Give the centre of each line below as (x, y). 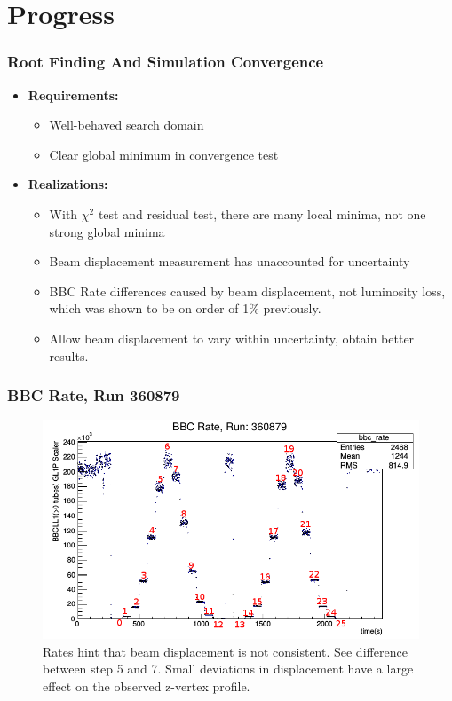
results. (69, 355)
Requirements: (73, 95)
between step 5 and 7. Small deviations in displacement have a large (228, 669)
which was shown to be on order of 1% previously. (185, 308)
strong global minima (107, 231)
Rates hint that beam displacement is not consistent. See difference (225, 651)
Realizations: (68, 184)
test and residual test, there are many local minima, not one (262, 213)
